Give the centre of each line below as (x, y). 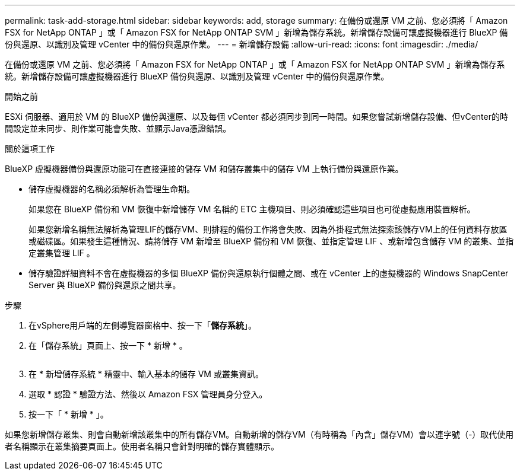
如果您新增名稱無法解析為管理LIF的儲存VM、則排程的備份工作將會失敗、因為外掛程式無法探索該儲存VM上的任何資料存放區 (268, 229)
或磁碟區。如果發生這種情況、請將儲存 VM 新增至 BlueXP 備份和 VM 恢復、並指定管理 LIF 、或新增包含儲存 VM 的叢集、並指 (271, 241)
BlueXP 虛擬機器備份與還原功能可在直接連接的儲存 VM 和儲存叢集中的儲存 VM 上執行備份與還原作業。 (204, 169)
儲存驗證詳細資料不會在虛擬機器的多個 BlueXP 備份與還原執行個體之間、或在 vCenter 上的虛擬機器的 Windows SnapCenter (269, 273)
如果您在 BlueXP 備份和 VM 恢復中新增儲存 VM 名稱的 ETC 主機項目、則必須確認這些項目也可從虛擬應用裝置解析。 (252, 209)
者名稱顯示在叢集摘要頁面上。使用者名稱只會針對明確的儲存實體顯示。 (142, 446)
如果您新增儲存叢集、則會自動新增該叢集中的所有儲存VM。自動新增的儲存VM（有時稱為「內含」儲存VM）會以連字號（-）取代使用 (259, 434)
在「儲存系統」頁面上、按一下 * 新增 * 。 (108, 345)
